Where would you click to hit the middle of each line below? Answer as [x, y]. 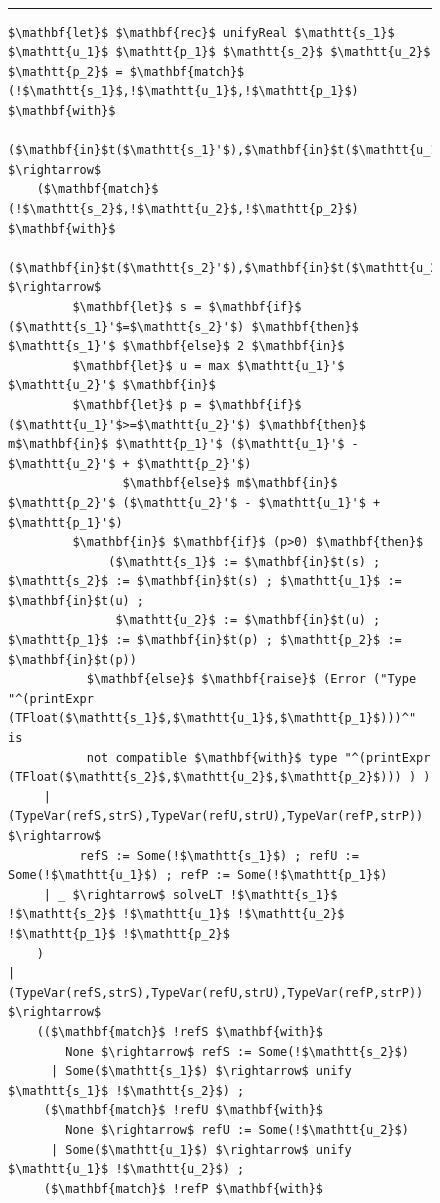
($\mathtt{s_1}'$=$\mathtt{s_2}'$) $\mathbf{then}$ [183, 326]
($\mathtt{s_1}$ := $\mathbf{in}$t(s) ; [244, 561]
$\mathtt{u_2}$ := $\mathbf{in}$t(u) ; [248, 620]
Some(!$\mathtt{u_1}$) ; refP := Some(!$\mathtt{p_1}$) [198, 875]
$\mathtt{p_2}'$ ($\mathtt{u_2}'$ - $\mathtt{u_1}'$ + [194, 502]
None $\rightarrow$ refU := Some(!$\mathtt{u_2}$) [237, 1129]
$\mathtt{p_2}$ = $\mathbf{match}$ [126, 71]
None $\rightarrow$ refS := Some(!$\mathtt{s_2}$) [237, 1051]
